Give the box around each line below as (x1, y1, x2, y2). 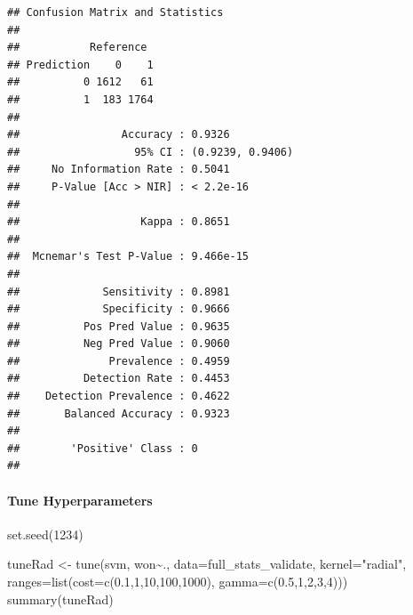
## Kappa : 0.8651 (7, 215, 230, 229)
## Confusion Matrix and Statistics (7, 6, 224, 19)
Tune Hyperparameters (7, 490, 153, 509)
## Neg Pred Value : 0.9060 (7, 337, 230, 351)
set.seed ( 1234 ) (7, 524, 83, 543)
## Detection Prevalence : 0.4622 (7, 390, 230, 403)
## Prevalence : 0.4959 (7, 354, 230, 368)
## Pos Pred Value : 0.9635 (7, 320, 230, 333)
